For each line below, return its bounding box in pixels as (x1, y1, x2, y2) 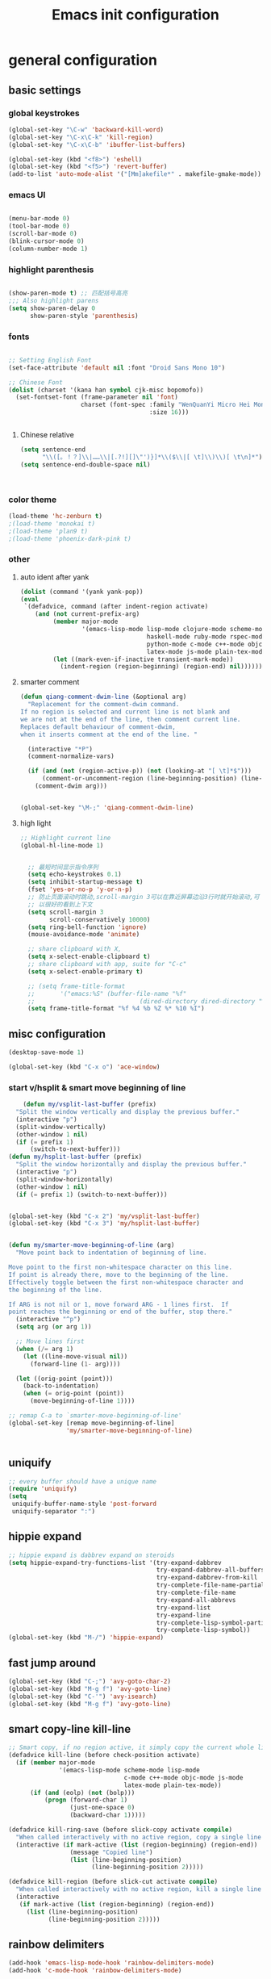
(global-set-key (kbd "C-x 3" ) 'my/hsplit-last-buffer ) (8, 1220, 200, 1228)
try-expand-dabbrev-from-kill (156, 1574, 258, 1582)
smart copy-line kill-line (8, 1722, 131, 1736)
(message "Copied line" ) (69, 1848, 153, 1856)
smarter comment (19, 677, 80, 687)
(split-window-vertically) (15, 1123, 106, 1131)
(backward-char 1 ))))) (69, 1811, 147, 1819)
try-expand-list (156, 1604, 211, 1612)
